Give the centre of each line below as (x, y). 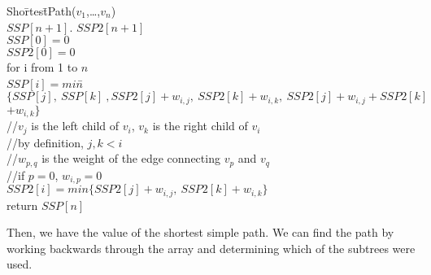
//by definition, (45, 142)
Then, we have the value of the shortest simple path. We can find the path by (200, 232)
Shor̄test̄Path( (41, 11)
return (22, 205)
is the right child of (200, 126)
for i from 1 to (42, 67)
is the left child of (75, 126)
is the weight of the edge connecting (131, 158)
